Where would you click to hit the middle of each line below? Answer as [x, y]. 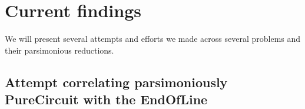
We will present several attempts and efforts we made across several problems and [153, 39]
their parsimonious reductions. [59, 50]
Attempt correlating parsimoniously [116, 82]
